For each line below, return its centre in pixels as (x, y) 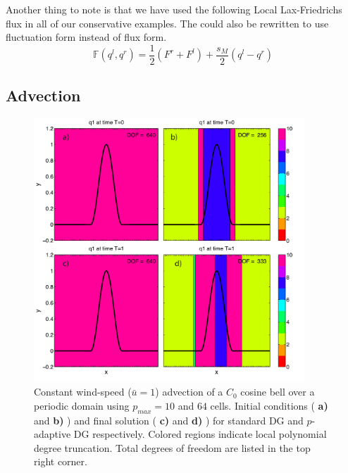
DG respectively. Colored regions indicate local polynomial (200, 434)
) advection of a (189, 392)
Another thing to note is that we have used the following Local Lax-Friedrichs (174, 9)
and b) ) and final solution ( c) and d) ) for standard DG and (169, 420)
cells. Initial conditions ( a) (269, 405)
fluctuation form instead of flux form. (86, 37)
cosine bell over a (278, 392)
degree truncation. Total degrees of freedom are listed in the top (172, 447)
